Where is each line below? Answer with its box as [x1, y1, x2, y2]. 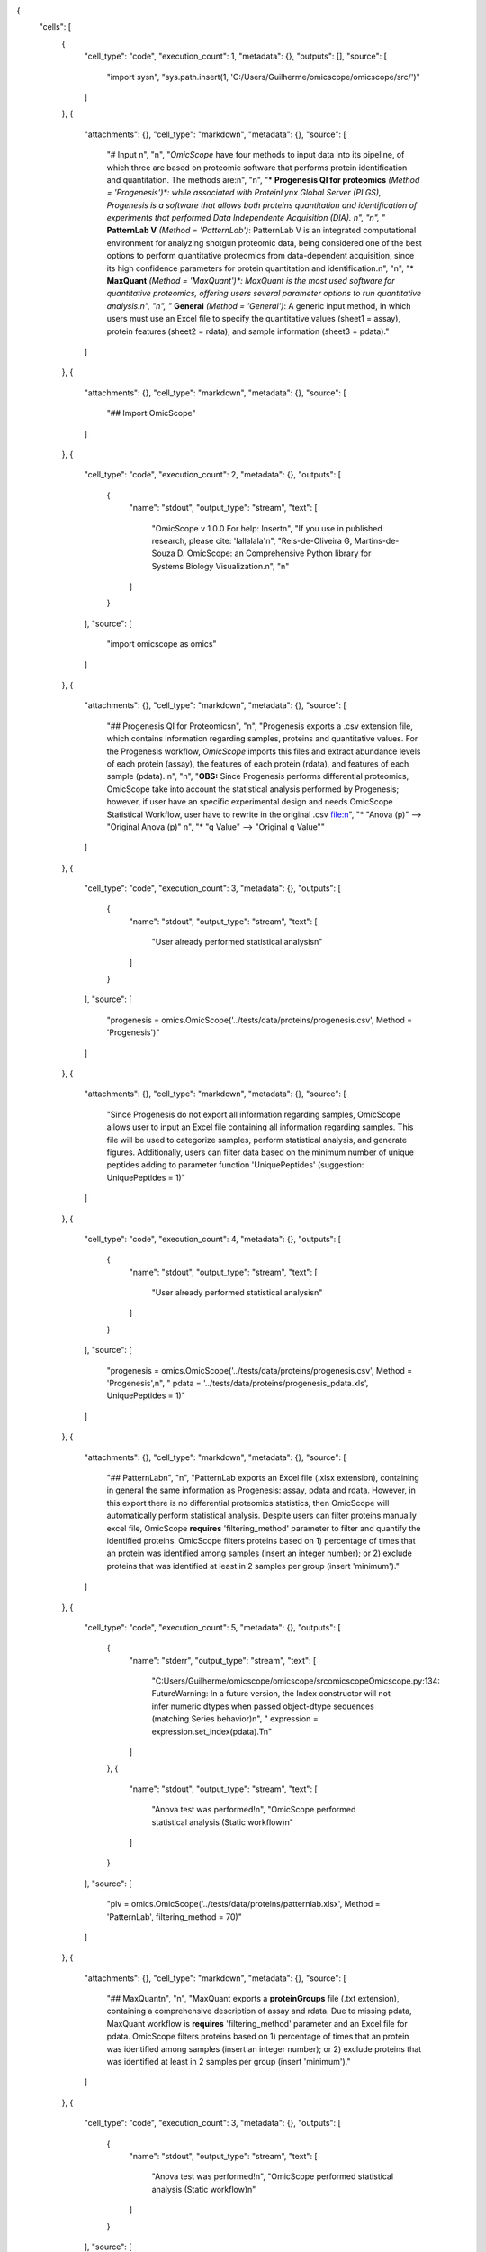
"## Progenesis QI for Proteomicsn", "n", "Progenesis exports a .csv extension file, [106, 721, 413, 731]
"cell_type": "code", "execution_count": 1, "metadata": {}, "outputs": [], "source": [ [84, 50, 387, 62]
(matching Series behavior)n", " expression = [151, 1713, 319, 1724]
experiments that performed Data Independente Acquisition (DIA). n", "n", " [106, 213, 386, 223]
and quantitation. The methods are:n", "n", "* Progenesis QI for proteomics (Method [106, 174, 420, 185]
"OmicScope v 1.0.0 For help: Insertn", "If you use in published [151, 522, 382, 533]
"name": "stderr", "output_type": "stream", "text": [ [129, 1655, 317, 1666]
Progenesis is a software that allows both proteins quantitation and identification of [106, 199, 418, 211]
